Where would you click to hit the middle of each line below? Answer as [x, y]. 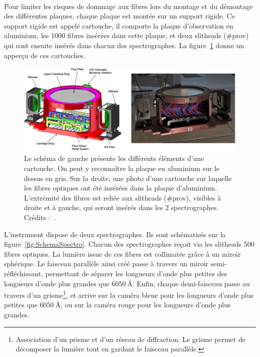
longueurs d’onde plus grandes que [57, 283]
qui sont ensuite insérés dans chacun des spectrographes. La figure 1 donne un [124, 45]
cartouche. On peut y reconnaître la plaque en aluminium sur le [122, 168]
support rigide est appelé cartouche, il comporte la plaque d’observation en [119, 25]
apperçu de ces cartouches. [45, 55]
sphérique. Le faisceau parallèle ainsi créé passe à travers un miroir [106, 263]
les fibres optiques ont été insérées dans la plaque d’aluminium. [120, 188]
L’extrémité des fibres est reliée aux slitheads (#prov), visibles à [123, 197]
